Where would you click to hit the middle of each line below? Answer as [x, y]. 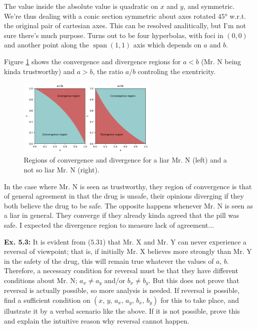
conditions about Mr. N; [41, 280]
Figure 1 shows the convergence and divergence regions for [92, 61]
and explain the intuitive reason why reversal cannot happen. [97, 320]
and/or [115, 280]
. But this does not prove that [194, 280]
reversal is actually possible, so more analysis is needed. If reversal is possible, [122, 290]
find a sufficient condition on [47, 300]
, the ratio [108, 71]
